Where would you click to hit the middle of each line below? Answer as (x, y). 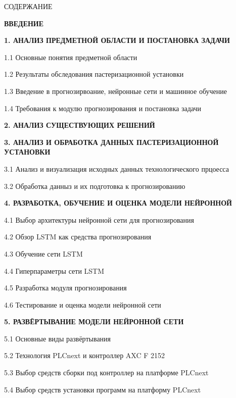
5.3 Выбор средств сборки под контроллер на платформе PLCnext (106, 372)
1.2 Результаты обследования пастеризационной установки (94, 74)
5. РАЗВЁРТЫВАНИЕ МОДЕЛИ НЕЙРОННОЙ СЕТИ (94, 321)
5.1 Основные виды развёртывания (58, 338)
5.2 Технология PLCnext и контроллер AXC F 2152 (84, 355)
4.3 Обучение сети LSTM (43, 253)
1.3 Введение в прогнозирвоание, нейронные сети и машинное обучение (115, 91)
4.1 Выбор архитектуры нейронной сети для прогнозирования (99, 219)
